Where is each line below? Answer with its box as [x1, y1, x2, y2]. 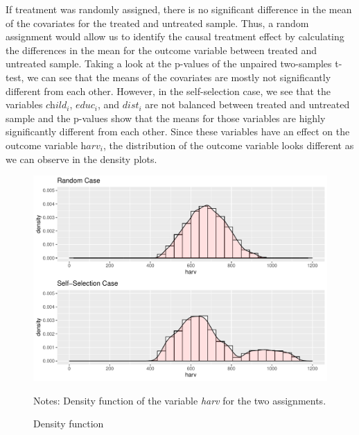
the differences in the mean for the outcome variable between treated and [6, 42, 317, 57]
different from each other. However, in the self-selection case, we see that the [6, 83, 331, 98]
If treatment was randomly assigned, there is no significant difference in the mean [6, 2, 352, 16]
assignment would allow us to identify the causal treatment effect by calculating [6, 29, 344, 44]
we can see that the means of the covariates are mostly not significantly [27, 69, 331, 84]
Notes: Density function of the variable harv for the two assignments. [33, 393, 326, 407]
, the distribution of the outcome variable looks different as [103, 137, 354, 152]
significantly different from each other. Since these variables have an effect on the [6, 124, 350, 139]
